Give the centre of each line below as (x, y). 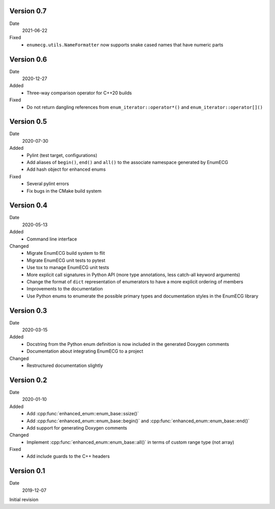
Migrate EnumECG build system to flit (66, 253)
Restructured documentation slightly (65, 366)
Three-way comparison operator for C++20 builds (79, 93)
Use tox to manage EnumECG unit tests (68, 267)
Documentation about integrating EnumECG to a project (85, 351)
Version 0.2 (28, 380)
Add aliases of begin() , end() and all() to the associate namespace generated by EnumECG (128, 163)
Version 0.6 (28, 59)
